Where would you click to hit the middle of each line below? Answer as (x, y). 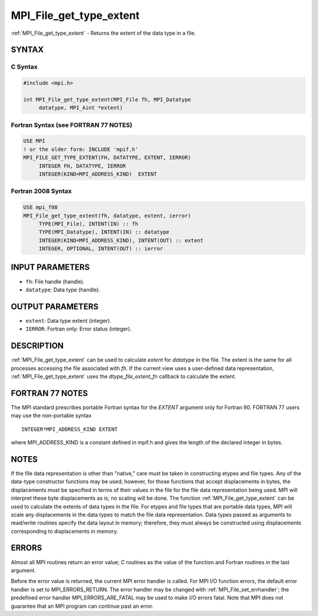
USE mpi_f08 (41, 207)
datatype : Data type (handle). (63, 290)
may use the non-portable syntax (51, 415)
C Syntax (24, 67)
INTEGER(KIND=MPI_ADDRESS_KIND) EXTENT (98, 174)
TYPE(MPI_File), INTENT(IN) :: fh (88, 224)
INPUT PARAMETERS (50, 268)
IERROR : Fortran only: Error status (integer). (79, 329)
